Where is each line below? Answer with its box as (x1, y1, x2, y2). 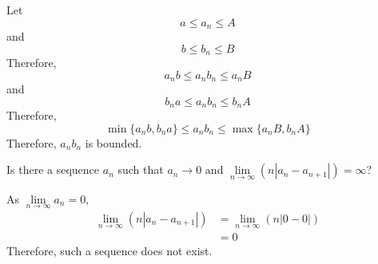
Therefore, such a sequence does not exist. (6, 242, 213, 259)
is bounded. (85, 134, 142, 151)
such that (117, 161, 164, 178)
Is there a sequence (6, 161, 100, 178)
